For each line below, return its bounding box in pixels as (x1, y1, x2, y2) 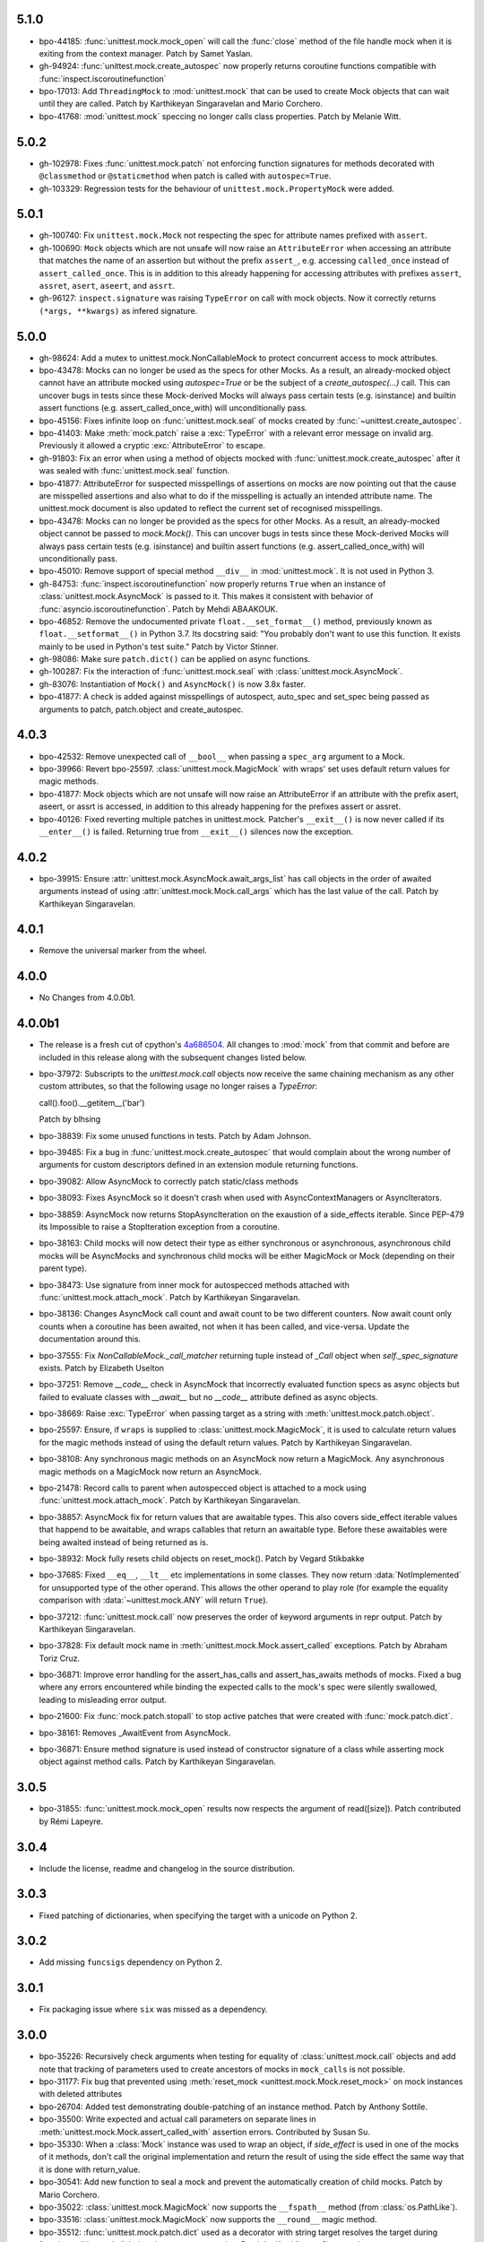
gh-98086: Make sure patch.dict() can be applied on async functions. (39, 654, 311, 665)
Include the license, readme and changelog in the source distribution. (39, 1863, 296, 1873)
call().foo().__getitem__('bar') (39, 1097, 145, 1108)
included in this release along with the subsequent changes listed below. (39, 1052, 307, 1063)
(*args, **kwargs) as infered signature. (39, 305, 198, 316)
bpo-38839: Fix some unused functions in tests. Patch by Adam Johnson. (39, 1130, 312, 1141)
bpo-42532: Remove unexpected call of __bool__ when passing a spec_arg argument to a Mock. (39, 751, 405, 761)
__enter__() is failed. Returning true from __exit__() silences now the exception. (39, 826, 354, 837)
